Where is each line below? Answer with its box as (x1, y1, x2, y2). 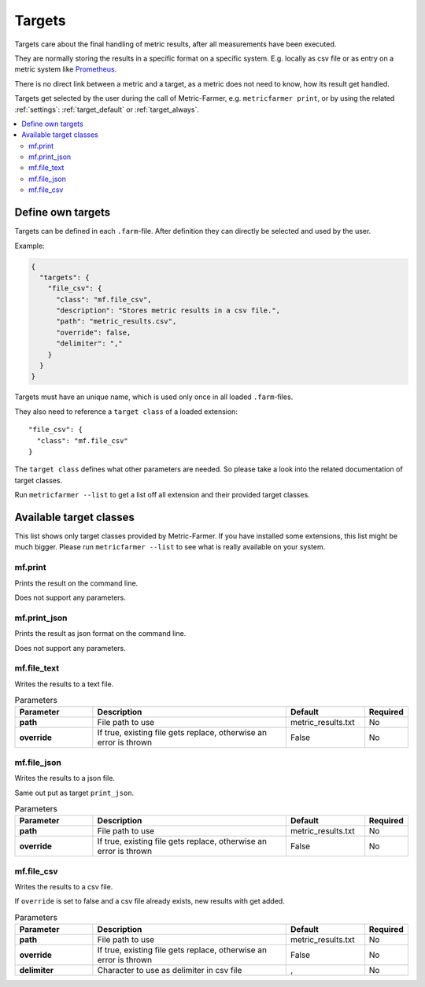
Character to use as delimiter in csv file (97, 965, 242, 976)
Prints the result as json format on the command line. (14, 629, 187, 638)
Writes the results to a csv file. (14, 882, 113, 892)
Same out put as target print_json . (14, 788, 135, 797)
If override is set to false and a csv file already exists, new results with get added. (14, 896, 285, 906)
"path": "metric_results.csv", (56, 317, 177, 326)
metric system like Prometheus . (14, 65, 117, 74)
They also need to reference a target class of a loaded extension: (14, 406, 238, 416)
